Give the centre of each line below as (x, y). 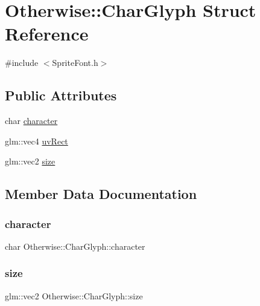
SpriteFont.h (75, 63)
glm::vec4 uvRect (36, 141)
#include (22, 63)
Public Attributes (61, 95)
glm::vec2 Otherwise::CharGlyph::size (74, 295)
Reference (47, 34)
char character (31, 121)
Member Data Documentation (101, 194)
